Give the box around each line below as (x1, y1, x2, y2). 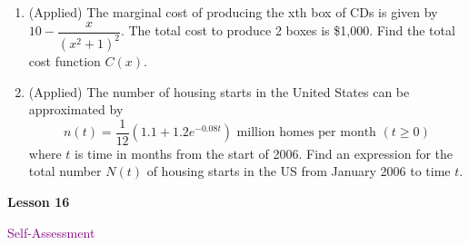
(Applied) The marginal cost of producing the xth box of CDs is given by (28, 3, 438, 21)
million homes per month (236, 126, 376, 140)
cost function (28, 52, 101, 70)
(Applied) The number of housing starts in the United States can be (28, 82, 410, 101)
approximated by (28, 100, 124, 119)
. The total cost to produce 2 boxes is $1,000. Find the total (120, 21, 455, 40)
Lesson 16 (7, 192, 70, 211)
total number (28, 162, 102, 181)
